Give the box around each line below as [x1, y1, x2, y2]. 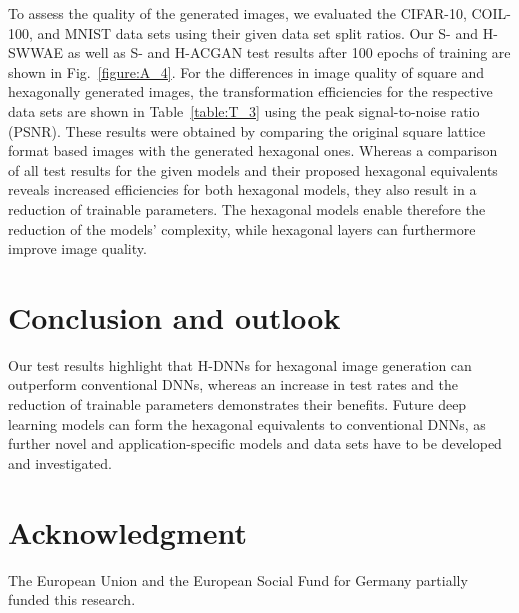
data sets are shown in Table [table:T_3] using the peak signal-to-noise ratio [8, 100, 480, 121]
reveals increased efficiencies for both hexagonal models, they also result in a [8, 179, 477, 200]
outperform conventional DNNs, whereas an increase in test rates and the [8, 374, 458, 395]
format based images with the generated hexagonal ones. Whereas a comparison [8, 140, 498, 161]
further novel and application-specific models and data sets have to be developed [8, 433, 502, 454]
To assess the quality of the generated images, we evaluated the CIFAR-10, [8, 3, 467, 23]
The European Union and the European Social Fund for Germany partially [8, 569, 468, 590]
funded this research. [8, 589, 136, 610]
